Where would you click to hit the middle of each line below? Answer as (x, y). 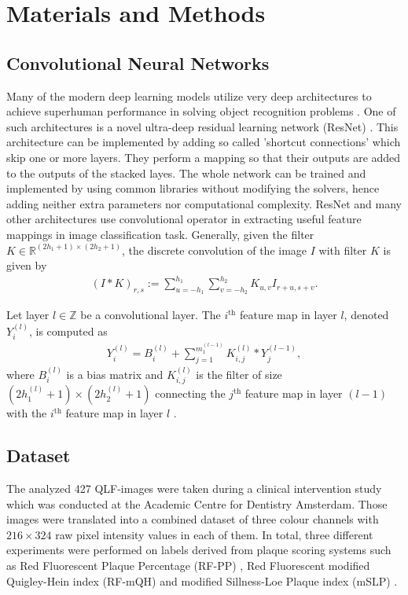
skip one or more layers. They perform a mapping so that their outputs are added (204, 157)
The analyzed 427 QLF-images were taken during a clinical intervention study (194, 488)
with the (27, 413)
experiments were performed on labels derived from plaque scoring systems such (199, 550)
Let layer (28, 315)
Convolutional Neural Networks (138, 62)
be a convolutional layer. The (151, 315)
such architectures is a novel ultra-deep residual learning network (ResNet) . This (202, 126)
